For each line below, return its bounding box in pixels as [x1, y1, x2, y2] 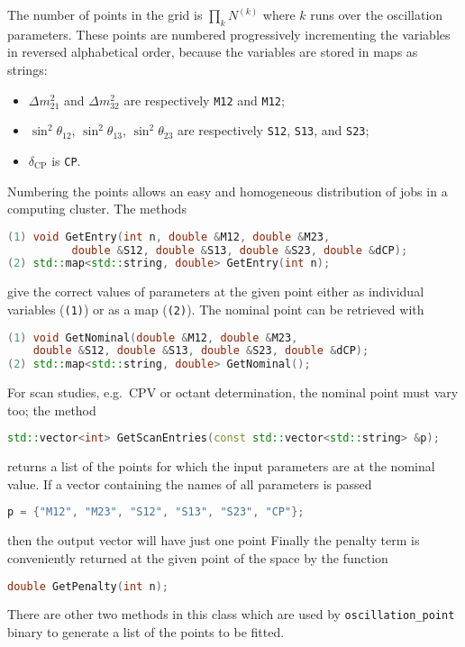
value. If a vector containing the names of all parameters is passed [7, 474, 372, 493]
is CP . [51, 150, 81, 169]
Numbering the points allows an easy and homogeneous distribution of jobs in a [7, 181, 448, 200]
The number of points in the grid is [7, 5, 203, 23]
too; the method [7, 400, 96, 419]
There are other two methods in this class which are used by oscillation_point [7, 605, 455, 624]
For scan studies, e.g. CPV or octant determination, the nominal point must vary [7, 383, 459, 402]
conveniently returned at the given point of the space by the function [7, 548, 388, 567]
